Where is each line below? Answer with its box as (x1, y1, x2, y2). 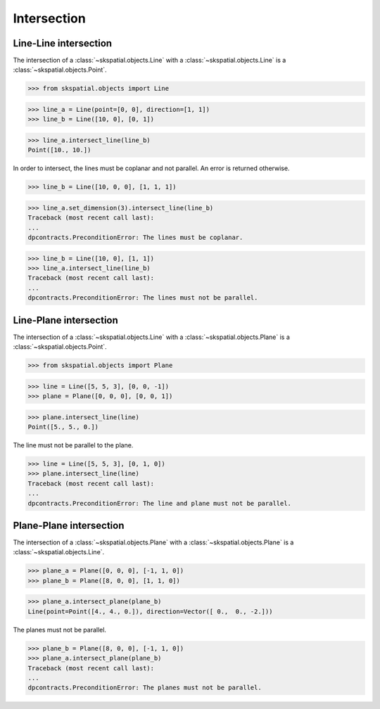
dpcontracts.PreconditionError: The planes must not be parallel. (27, 684, 262, 692)
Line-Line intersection (13, 37, 113, 49)
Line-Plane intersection (13, 314, 119, 326)
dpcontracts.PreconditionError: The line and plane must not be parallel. (27, 499, 292, 507)
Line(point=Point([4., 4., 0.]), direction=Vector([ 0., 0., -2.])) (27, 607, 273, 615)
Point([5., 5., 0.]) (27, 423, 99, 431)
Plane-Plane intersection (13, 519, 125, 531)
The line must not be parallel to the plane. (13, 441, 134, 449)
